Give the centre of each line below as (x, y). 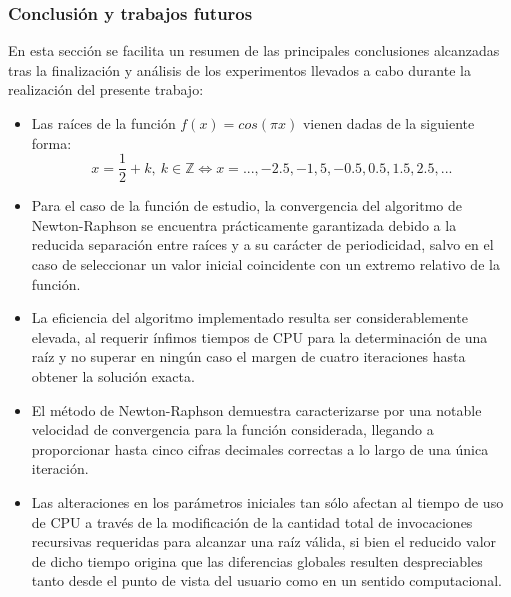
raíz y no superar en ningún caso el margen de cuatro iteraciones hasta (248, 356)
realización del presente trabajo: (106, 89)
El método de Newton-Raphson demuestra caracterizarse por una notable (256, 409)
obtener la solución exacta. (113, 376)
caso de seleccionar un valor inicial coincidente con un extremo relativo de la (265, 264)
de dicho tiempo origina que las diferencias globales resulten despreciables (257, 560)
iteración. (60, 468)
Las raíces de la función (103, 123)
